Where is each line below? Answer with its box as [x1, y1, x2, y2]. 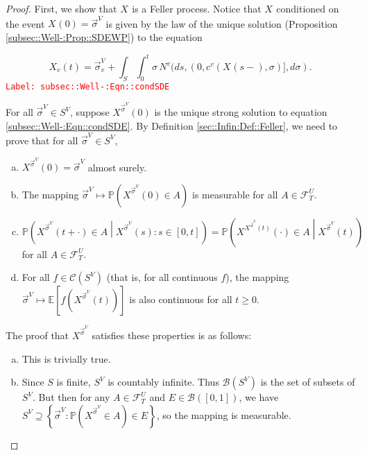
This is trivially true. [22, 351, 111, 366]
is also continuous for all [129, 292, 232, 307]
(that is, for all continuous [106, 270, 218, 284]
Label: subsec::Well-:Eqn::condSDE [6, 81, 170, 92]
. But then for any [32, 390, 110, 404]
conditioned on [276, 1, 339, 15]
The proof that [6, 328, 69, 343]
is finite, [56, 375, 91, 389]
